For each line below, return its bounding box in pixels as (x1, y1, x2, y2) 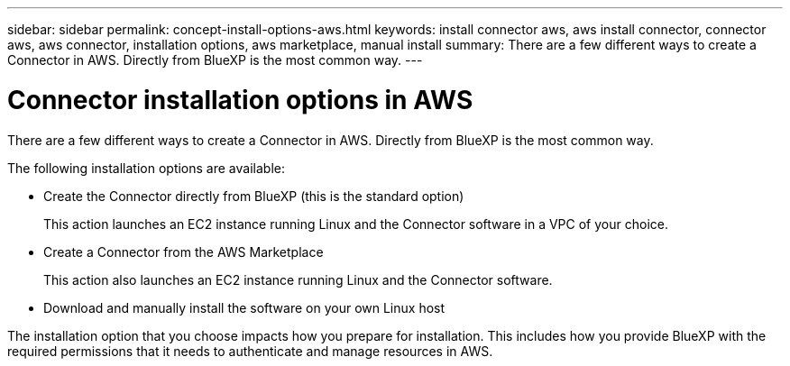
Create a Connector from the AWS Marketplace (43, 243, 324, 260)
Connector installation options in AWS (7, 84, 473, 115)
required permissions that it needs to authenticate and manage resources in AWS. (7, 343, 493, 359)
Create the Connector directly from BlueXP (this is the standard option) (43, 188, 464, 204)
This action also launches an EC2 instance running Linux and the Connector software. (43, 271, 553, 288)
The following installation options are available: (7, 160, 285, 176)
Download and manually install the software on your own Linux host (43, 299, 446, 316)
